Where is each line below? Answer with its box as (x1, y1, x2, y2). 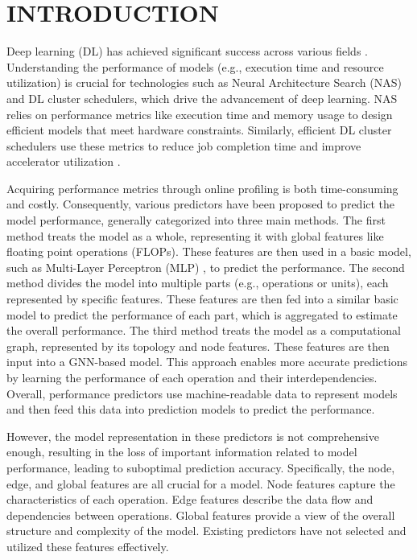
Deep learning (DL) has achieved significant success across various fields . (6, 43, 368, 60)
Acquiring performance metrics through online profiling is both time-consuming (6, 179, 398, 196)
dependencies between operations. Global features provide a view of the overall (6, 506, 395, 523)
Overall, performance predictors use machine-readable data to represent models (6, 385, 398, 401)
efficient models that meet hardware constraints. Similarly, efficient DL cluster (6, 121, 392, 138)
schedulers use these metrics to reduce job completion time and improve (6, 137, 361, 154)
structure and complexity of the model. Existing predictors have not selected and (6, 522, 407, 539)
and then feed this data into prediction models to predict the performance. (6, 401, 375, 418)
